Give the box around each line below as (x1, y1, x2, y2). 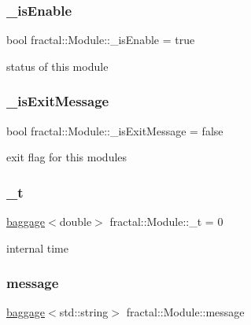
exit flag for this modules (6, 149, 127, 165)
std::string (59, 304, 109, 320)
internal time (6, 239, 68, 256)
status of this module (6, 57, 109, 74)
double (59, 213, 92, 230)
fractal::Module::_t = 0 (109, 213, 223, 230)
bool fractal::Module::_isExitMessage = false (6, 122, 223, 138)
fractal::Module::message (126, 304, 245, 320)
